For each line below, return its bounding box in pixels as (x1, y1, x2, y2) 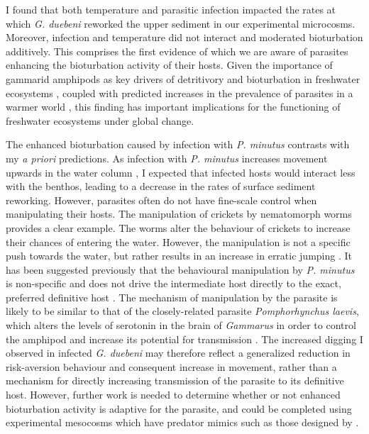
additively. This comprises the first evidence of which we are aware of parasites (6, 43, 348, 58)
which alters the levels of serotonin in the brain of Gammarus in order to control (6, 318, 356, 333)
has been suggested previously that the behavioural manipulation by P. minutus (6, 262, 355, 277)
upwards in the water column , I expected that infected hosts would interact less (6, 165, 356, 179)
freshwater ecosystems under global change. (6, 113, 194, 128)
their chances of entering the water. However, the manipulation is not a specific (6, 234, 351, 249)
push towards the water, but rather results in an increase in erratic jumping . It (6, 248, 352, 263)
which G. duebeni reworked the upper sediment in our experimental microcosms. (6, 16, 356, 30)
